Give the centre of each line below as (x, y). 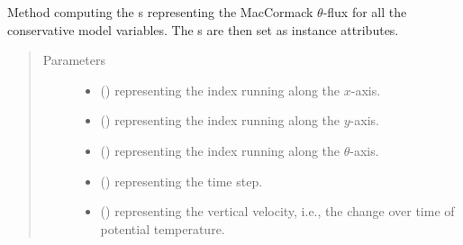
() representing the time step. (182, 181)
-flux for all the (365, 12)
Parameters (74, 60)
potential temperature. (163, 228)
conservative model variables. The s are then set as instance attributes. (203, 29)
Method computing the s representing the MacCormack (160, 12)
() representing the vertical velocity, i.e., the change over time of (277, 211)
